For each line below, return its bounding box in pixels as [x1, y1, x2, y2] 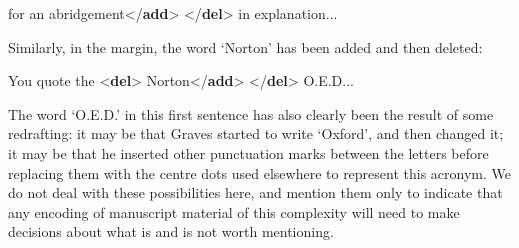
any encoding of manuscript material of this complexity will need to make [8, 201, 460, 222]
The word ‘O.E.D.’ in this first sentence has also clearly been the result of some [8, 103, 494, 124]
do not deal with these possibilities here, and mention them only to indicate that [8, 182, 503, 203]
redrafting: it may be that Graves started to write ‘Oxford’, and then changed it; [8, 123, 504, 144]
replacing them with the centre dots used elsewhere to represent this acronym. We [8, 162, 512, 183]
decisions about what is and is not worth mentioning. [8, 221, 334, 242]
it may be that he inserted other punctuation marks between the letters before [8, 142, 489, 163]
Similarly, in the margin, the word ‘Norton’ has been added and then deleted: [8, 36, 483, 57]
